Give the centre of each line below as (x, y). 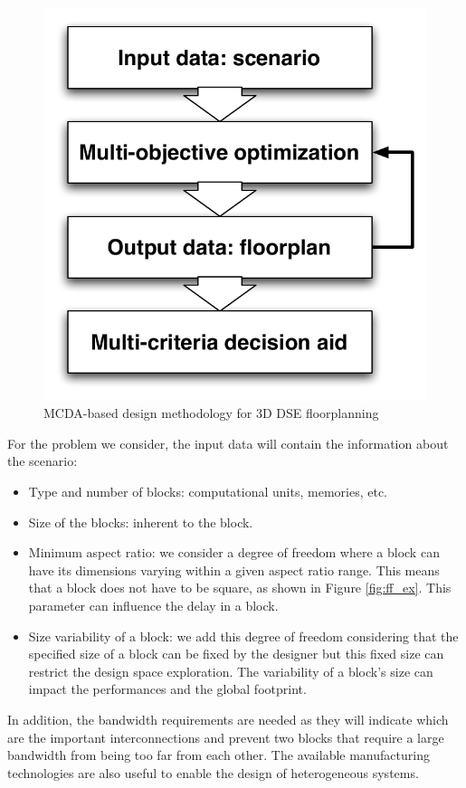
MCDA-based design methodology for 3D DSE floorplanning (211, 413)
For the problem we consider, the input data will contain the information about (228, 443)
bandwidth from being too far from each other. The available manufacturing (219, 755)
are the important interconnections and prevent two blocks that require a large (226, 737)
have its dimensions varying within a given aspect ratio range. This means (234, 570)
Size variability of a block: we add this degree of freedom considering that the (243, 636)
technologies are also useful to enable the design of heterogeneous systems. (213, 772)
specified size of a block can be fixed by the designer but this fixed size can (236, 654)
